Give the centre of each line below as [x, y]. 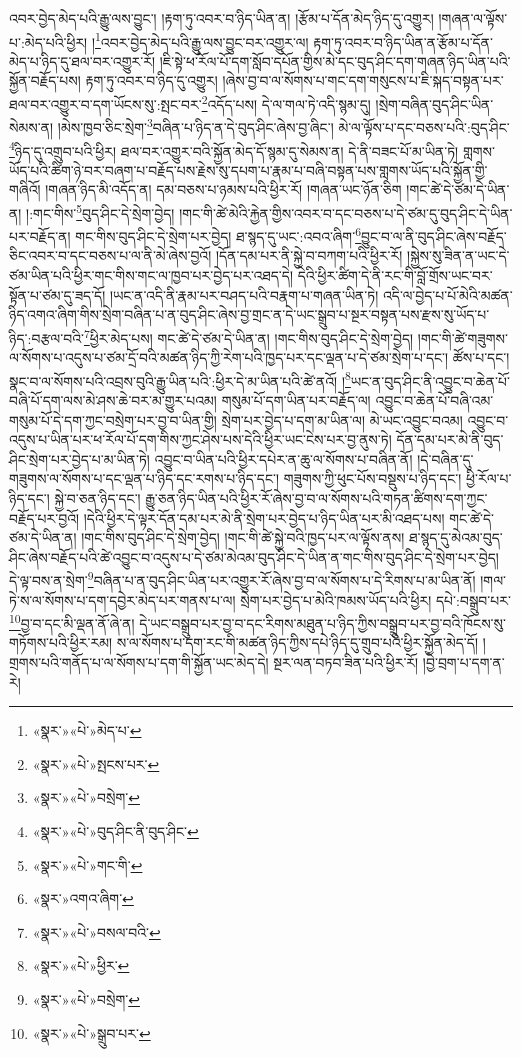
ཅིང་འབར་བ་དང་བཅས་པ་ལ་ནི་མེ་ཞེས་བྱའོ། [110, 255]
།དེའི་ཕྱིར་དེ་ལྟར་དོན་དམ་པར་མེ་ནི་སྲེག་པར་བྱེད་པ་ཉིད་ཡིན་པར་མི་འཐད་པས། [264, 517]
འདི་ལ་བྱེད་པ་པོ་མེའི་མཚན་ [447, 294]
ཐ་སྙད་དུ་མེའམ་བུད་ [456, 537]
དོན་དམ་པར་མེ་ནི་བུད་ [450, 439]
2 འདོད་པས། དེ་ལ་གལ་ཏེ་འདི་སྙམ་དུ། [286, 102]
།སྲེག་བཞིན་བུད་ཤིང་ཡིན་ [434, 103]
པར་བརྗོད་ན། [40, 235]
